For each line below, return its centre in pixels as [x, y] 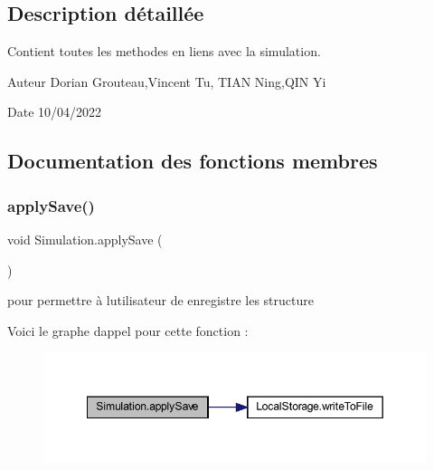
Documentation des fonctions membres [193, 161]
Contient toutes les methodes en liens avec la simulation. [164, 51]
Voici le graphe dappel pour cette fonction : [128, 330]
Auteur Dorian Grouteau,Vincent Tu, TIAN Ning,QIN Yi [167, 81]
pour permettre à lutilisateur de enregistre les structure [160, 300]
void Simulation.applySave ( [85, 239]
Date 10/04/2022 [55, 112]
